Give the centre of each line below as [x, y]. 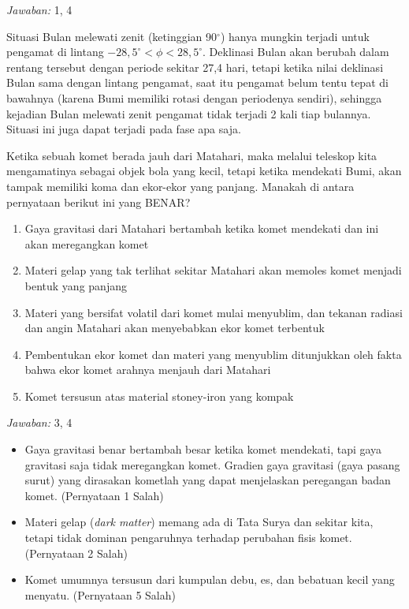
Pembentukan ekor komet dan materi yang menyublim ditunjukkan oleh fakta [213, 354]
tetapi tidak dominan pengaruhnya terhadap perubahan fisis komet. [188, 538]
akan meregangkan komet [87, 243]
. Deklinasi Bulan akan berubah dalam [296, 52]
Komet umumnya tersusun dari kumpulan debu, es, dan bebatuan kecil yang [210, 579]
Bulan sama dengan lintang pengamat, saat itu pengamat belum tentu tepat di [197, 82]
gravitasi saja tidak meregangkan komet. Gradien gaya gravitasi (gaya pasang [212, 464]
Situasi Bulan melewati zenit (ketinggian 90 [112, 36]
